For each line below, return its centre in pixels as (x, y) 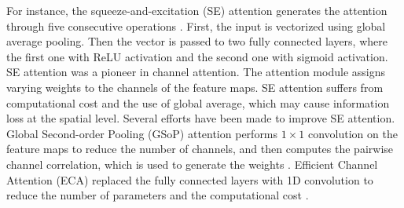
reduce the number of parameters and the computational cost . (158, 195)
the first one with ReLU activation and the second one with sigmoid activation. (197, 56)
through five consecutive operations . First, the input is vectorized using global (196, 26)
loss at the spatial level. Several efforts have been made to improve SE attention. (201, 118)
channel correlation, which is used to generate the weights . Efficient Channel (192, 164)
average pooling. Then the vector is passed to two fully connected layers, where (197, 41)
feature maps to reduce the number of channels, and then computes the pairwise (200, 149)
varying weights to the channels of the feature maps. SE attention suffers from (195, 87)
